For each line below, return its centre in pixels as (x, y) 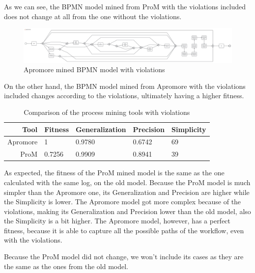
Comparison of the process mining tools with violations (107, 112)
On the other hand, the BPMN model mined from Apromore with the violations (125, 86)
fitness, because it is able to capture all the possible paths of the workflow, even (124, 230)
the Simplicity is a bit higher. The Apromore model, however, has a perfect (117, 221)
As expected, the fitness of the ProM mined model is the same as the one (114, 173)
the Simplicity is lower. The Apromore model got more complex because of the (123, 202)
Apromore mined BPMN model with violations (94, 69)
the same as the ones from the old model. (66, 266)
